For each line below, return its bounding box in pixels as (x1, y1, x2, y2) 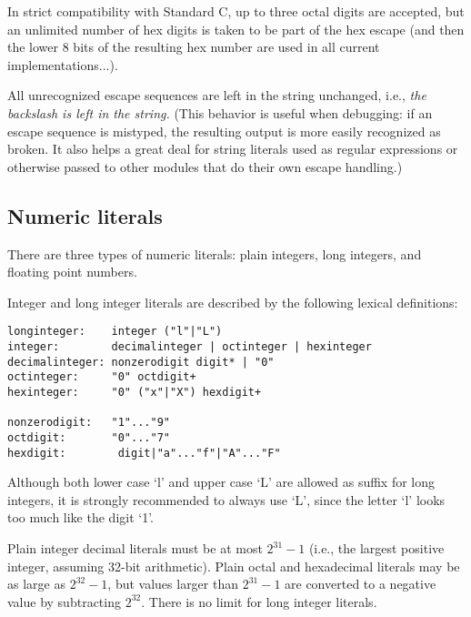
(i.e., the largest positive (308, 539, 445, 558)
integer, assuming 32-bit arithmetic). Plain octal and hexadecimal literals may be (7, 556, 460, 575)
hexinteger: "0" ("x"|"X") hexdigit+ (7, 385, 262, 399)
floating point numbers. (7, 262, 137, 281)
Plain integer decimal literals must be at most (7, 539, 263, 558)
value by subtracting (7, 592, 121, 611)
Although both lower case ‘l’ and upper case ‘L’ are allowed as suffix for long (7, 472, 436, 491)
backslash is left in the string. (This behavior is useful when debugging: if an (7, 103, 433, 122)
